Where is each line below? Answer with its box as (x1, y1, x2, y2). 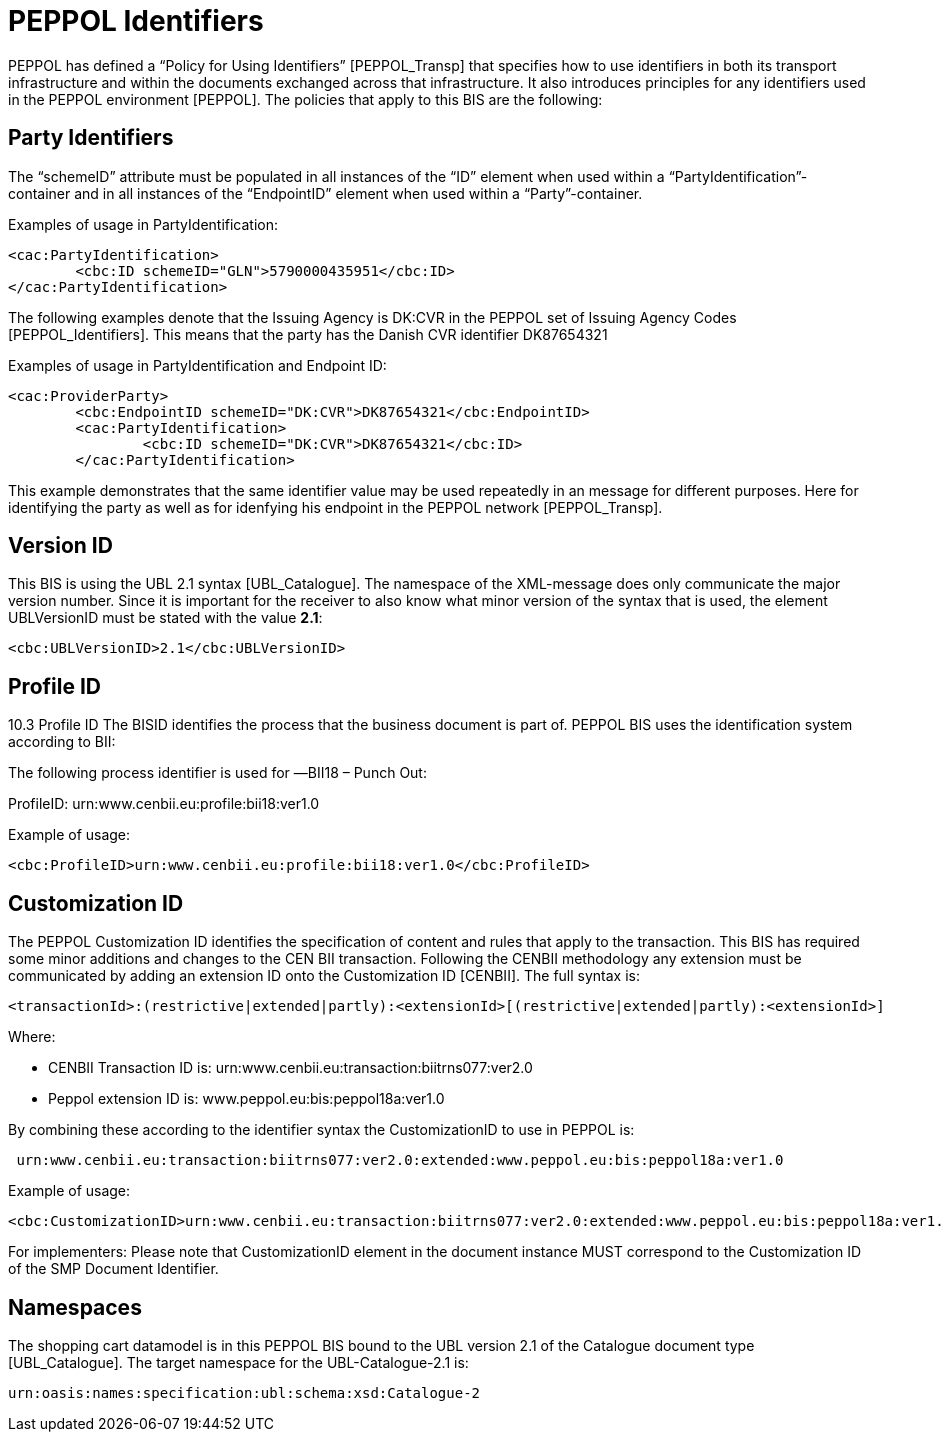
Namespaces (8, 1294, 142, 1320)
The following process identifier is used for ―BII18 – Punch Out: (8, 764, 427, 782)
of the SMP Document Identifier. (8, 1260, 219, 1278)
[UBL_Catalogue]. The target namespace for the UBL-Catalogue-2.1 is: (8, 1353, 469, 1371)
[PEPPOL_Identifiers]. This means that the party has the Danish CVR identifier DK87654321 (8, 325, 608, 343)
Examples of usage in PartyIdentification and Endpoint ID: (8, 356, 387, 374)
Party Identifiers (8, 125, 174, 151)
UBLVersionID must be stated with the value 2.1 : (8, 609, 323, 627)
